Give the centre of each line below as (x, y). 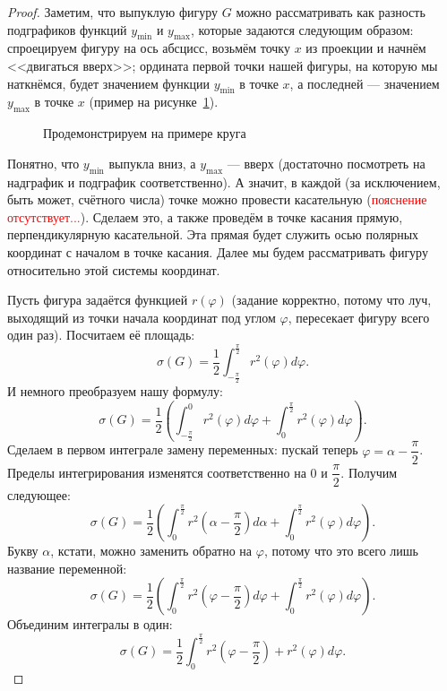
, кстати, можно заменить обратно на (151, 551)
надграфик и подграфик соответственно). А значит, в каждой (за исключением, (224, 181)
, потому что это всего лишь (341, 551)
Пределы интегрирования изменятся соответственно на (157, 472)
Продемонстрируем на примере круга (145, 133)
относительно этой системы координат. (114, 269)
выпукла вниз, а (152, 163)
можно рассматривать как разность (331, 12)
